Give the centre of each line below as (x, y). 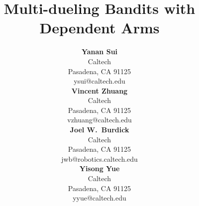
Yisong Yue (99, 168)
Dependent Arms (99, 28)
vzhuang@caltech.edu (99, 120)
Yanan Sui (99, 51)
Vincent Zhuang (99, 90)
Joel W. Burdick (99, 130)
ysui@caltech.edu (99, 81)
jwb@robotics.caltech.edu (99, 158)
